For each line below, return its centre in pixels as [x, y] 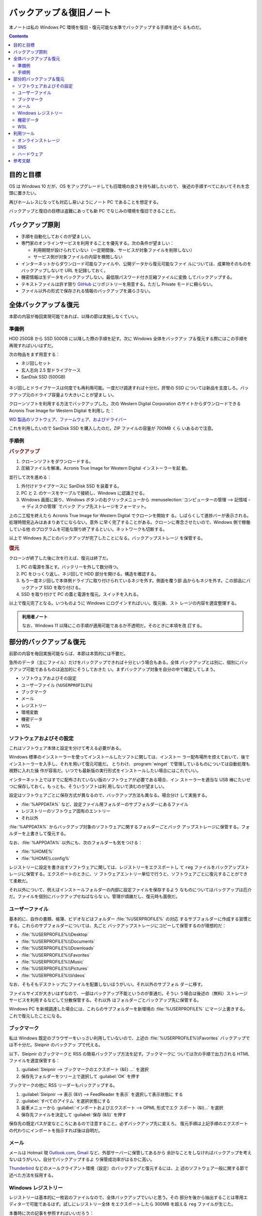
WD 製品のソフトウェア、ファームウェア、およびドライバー [68, 420]
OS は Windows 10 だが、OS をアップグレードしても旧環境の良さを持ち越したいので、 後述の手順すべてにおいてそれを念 [129, 186]
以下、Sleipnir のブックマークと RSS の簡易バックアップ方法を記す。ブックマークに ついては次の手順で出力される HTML [129, 1054]
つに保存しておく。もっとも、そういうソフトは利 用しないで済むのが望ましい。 [88, 787]
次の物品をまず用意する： [34, 354]
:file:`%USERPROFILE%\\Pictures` [55, 968]
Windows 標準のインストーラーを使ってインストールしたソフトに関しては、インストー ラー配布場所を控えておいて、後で [129, 757]
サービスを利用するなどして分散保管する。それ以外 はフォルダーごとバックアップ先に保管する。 [105, 1000]
